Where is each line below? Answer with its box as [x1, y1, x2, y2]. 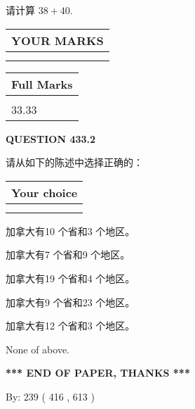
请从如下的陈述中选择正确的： [6, 155, 143, 170]
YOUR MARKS [11, 32, 104, 49]
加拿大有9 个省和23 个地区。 [6, 294, 135, 309]
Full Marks [11, 75, 73, 92]
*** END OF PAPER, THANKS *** [6, 365, 190, 380]
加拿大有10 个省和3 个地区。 [6, 223, 135, 238]
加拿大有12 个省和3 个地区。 [6, 318, 135, 333]
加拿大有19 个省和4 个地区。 [6, 270, 135, 285]
